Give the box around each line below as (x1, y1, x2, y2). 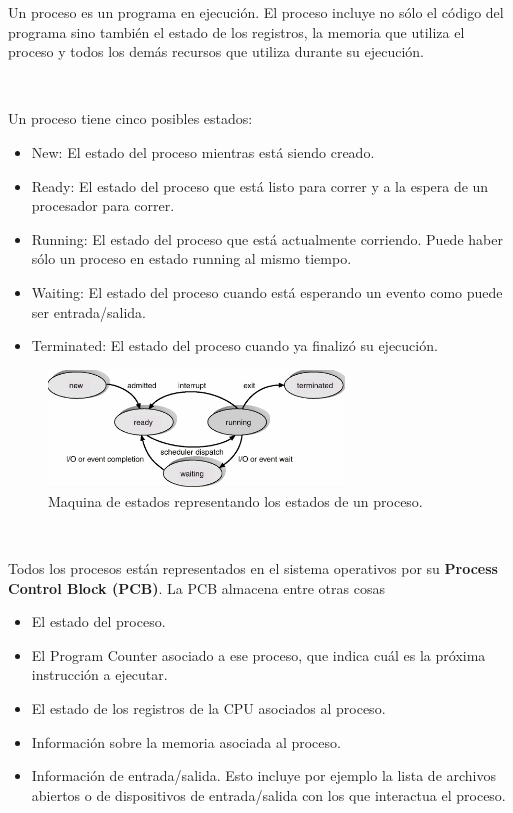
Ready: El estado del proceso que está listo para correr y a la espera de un (31, 175, 489, 196)
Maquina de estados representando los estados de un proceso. (48, 490, 423, 511)
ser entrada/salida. (31, 301, 146, 322)
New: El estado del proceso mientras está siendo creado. (31, 141, 375, 162)
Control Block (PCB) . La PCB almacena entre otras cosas (8, 577, 385, 598)
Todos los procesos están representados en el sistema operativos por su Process (8, 558, 498, 579)
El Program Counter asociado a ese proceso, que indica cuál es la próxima (31, 644, 486, 665)
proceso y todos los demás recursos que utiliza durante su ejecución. (8, 41, 424, 62)
